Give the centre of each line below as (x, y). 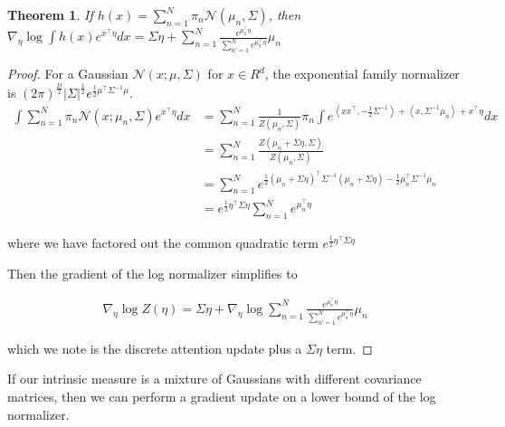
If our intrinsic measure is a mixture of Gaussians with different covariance (214, 379)
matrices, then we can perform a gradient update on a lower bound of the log (222, 397)
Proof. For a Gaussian (68, 74)
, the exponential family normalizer (362, 74)
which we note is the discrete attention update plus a (155, 348)
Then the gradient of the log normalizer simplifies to (152, 273)
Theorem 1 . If (50, 14)
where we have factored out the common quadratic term (163, 243)
